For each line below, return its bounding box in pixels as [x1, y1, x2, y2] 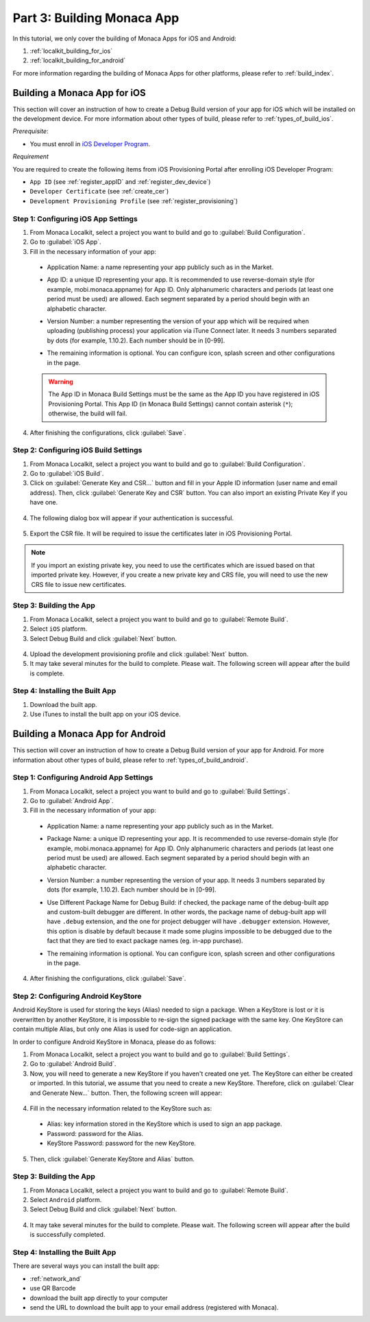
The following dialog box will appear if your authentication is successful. [29, 513, 234, 522]
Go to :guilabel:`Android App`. [29, 797, 114, 805]
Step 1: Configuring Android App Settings [12, 773, 153, 782]
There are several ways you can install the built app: [12, 1262, 160, 1270]
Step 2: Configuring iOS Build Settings [12, 445, 143, 455]
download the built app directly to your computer [29, 1294, 168, 1302]
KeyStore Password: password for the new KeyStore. [47, 1139, 197, 1148]
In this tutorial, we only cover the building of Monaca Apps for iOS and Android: [12, 34, 236, 43]
